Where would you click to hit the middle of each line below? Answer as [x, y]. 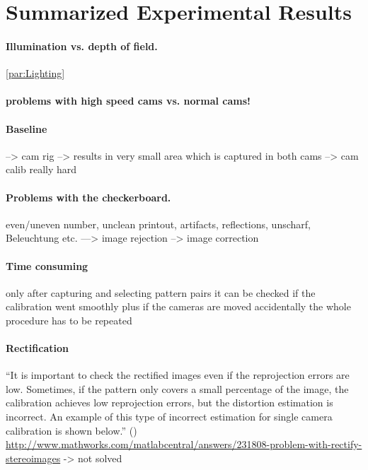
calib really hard [41, 169]
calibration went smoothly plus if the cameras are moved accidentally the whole [178, 306]
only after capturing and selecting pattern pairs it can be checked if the [161, 292]
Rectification [37, 348]
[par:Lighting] [35, 73]
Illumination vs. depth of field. [82, 46]
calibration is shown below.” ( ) [71, 430]
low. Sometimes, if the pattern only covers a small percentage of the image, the [177, 388]
